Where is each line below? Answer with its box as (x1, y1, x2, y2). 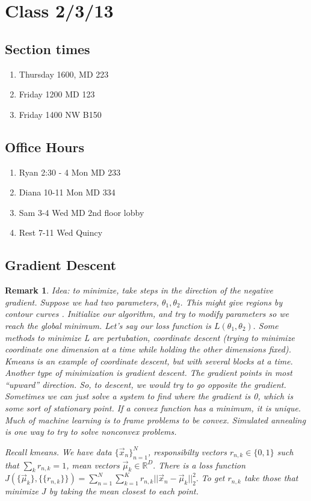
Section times (5, 39, 90, 58)
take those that (244, 472, 298, 484)
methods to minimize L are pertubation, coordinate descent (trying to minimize (5, 331, 295, 343)
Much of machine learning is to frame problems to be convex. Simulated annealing (5, 413, 306, 426)
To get (201, 472, 225, 484)
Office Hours (5, 137, 84, 156)
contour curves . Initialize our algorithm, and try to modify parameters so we (5, 307, 289, 320)
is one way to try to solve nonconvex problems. (5, 425, 177, 438)
